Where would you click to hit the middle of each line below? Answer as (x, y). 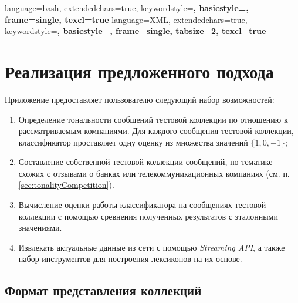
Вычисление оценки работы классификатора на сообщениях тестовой (142, 205)
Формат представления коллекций (103, 290)
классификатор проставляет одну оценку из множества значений (133, 142)
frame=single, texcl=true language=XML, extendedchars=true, (126, 19)
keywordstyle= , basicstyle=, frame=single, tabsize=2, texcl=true (136, 31)
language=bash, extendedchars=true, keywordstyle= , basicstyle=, (127, 8)
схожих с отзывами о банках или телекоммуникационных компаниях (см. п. (154, 173)
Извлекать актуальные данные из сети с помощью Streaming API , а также (152, 247)
